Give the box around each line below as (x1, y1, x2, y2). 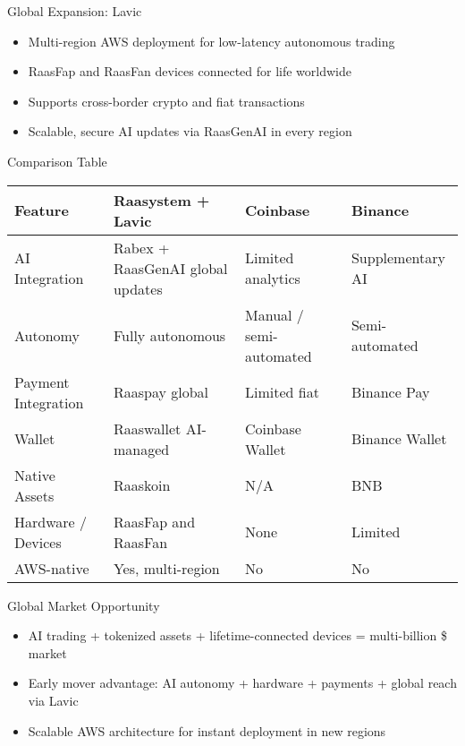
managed (113, 438, 170, 459)
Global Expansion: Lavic (7, 2, 142, 20)
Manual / (245, 304, 304, 325)
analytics (245, 268, 300, 289)
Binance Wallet (351, 428, 447, 450)
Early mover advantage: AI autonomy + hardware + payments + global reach (28, 673, 457, 692)
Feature (14, 200, 69, 221)
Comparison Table (7, 151, 107, 170)
